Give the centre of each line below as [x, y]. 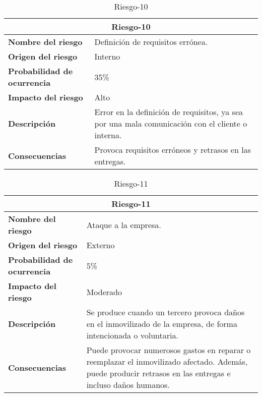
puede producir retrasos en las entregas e [158, 373]
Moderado [104, 292]
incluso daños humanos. [128, 385]
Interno [107, 56]
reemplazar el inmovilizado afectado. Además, [167, 361]
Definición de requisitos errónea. [151, 42]
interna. [108, 135]
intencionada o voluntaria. [132, 335]
